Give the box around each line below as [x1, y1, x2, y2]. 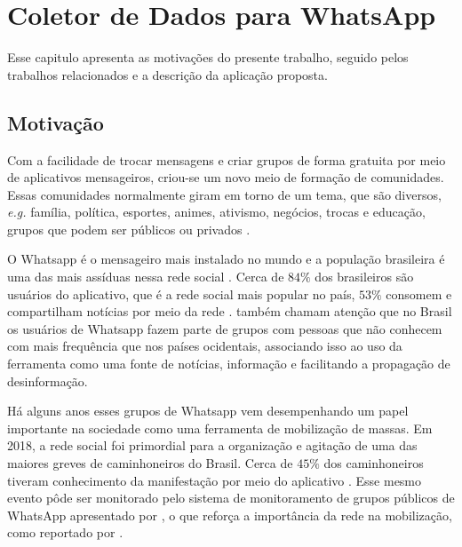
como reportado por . [7, 523, 123, 542]
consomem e [386, 284, 452, 303]
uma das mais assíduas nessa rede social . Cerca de [7, 267, 284, 286]
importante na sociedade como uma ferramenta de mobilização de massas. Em [7, 418, 433, 437]
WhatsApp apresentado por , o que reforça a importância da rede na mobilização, [7, 505, 452, 524]
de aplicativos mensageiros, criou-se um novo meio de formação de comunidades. [7, 168, 444, 186]
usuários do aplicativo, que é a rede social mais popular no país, [7, 284, 355, 303]
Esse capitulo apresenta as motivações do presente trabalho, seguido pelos [7, 48, 409, 67]
